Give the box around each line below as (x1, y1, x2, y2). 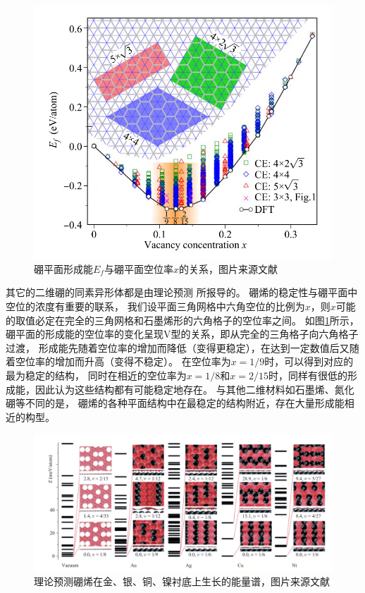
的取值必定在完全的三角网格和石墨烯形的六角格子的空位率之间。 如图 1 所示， (6, 312, 359, 327)
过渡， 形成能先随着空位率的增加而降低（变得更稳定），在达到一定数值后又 (6, 340, 349, 355)
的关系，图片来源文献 (178, 261, 278, 276)
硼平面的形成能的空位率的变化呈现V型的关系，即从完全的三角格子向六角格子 (6, 326, 359, 341)
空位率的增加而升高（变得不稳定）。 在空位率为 (15, 354, 231, 369)
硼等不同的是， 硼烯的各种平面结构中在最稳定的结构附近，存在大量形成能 (6, 396, 345, 410)
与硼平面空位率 (104, 261, 173, 276)
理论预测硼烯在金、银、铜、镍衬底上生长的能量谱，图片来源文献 (34, 574, 330, 589)
